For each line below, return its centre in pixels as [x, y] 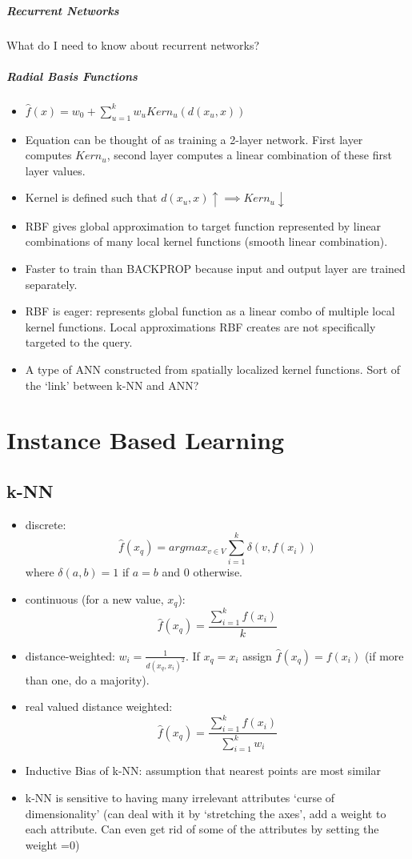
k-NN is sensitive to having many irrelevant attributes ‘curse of [180, 797]
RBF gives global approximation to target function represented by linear [203, 225]
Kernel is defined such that [91, 197]
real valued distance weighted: [99, 706]
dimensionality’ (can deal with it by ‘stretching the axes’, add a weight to [206, 813]
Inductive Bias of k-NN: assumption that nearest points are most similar [203, 771]
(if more [384, 655]
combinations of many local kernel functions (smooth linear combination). [206, 241]
